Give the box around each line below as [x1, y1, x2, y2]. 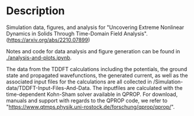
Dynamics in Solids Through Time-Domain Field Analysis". [6, 30, 148, 37]
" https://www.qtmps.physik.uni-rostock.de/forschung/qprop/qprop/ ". [6, 103, 175, 110]
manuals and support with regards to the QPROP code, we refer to [6, 96, 167, 104]
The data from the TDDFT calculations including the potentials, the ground [6, 65, 187, 72]
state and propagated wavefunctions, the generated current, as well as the [6, 72, 188, 79]
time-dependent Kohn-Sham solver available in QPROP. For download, [6, 91, 178, 98]
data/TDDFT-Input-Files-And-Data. [6, 84, 92, 91]
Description [6, 4, 65, 18]
